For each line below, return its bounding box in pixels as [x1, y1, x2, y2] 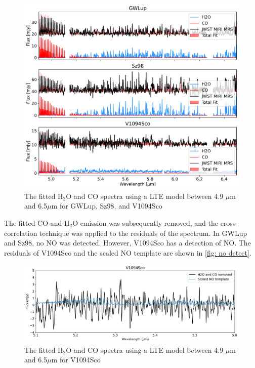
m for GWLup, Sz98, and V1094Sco [51, 200, 162, 211]
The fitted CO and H [4, 217, 70, 228]
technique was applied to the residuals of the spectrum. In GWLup [39, 227, 247, 238]
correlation [4, 227, 37, 238]
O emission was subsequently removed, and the [72, 217, 218, 228]
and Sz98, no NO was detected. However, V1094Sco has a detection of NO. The [4, 237, 251, 248]
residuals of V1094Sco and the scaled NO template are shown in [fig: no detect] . [4, 247, 251, 258]
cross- [220, 217, 238, 228]
